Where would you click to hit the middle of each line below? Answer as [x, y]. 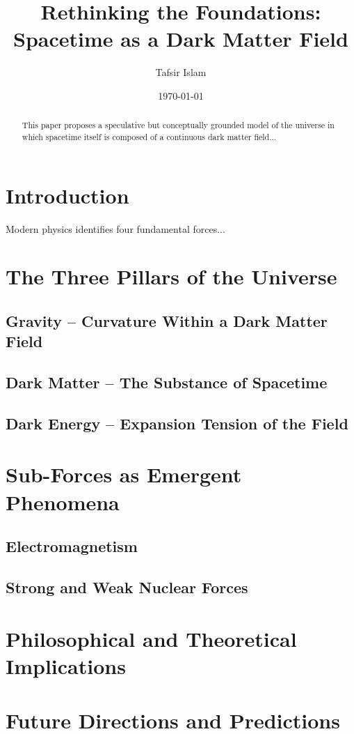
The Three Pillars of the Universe [171, 276]
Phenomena [63, 502]
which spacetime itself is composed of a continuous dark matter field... [149, 136]
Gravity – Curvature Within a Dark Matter [167, 320]
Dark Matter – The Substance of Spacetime [167, 382]
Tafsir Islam [181, 72]
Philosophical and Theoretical [151, 638]
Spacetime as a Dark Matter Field [181, 39]
